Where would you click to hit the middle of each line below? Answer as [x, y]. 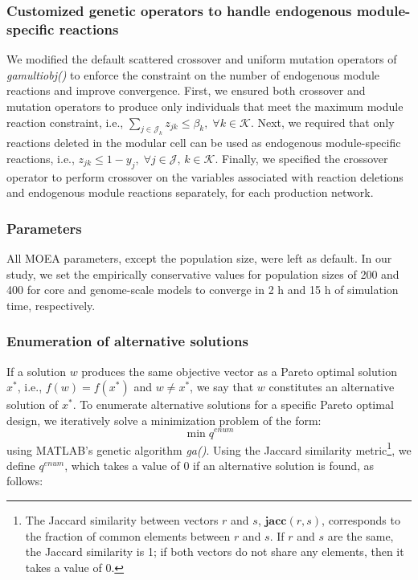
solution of [33, 404]
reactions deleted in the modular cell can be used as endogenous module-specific [204, 143]
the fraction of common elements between [128, 535]
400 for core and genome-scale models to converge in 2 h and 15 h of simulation [203, 290]
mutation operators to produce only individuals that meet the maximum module [205, 106]
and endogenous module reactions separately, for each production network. [190, 192]
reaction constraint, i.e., [65, 122]
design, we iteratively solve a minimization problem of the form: [164, 420]
